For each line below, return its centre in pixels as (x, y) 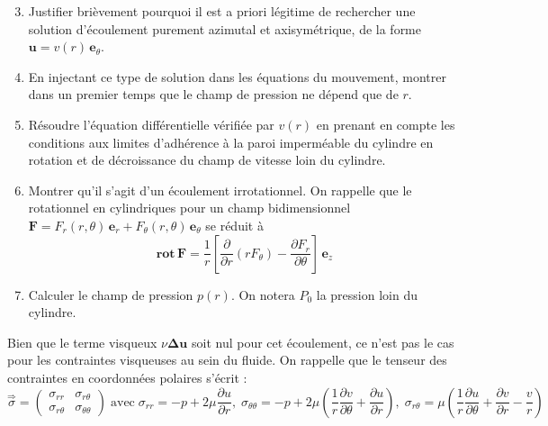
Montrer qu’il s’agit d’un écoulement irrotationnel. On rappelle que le (220, 190)
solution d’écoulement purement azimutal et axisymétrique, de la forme (225, 28)
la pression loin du (367, 294)
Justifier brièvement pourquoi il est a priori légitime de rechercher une (222, 11)
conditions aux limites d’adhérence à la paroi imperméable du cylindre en (231, 142)
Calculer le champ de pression (111, 294)
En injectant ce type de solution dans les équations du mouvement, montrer (237, 76)
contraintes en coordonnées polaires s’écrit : (127, 377)
